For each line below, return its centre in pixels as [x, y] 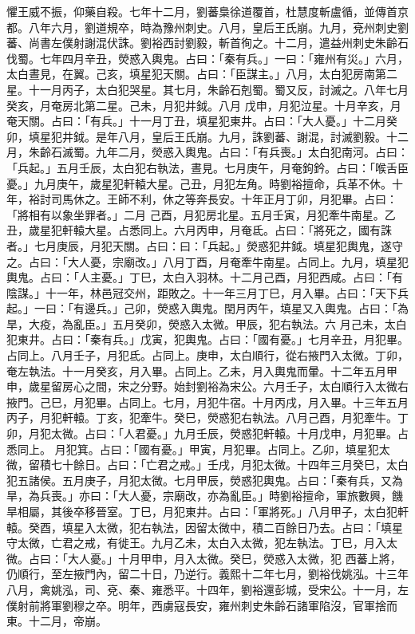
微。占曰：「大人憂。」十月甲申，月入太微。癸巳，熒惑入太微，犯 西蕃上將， [204, 558]
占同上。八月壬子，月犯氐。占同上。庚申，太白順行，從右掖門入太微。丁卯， [207, 355]
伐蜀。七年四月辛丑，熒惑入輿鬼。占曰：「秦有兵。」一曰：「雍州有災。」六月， [207, 58]
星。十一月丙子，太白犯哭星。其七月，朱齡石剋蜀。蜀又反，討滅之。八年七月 [207, 89]
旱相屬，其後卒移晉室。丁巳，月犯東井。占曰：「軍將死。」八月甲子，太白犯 [202, 511]
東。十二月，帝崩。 [57, 621]
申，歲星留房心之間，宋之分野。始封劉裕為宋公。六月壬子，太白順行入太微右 [207, 386]
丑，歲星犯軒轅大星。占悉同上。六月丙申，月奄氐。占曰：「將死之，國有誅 [199, 230]
